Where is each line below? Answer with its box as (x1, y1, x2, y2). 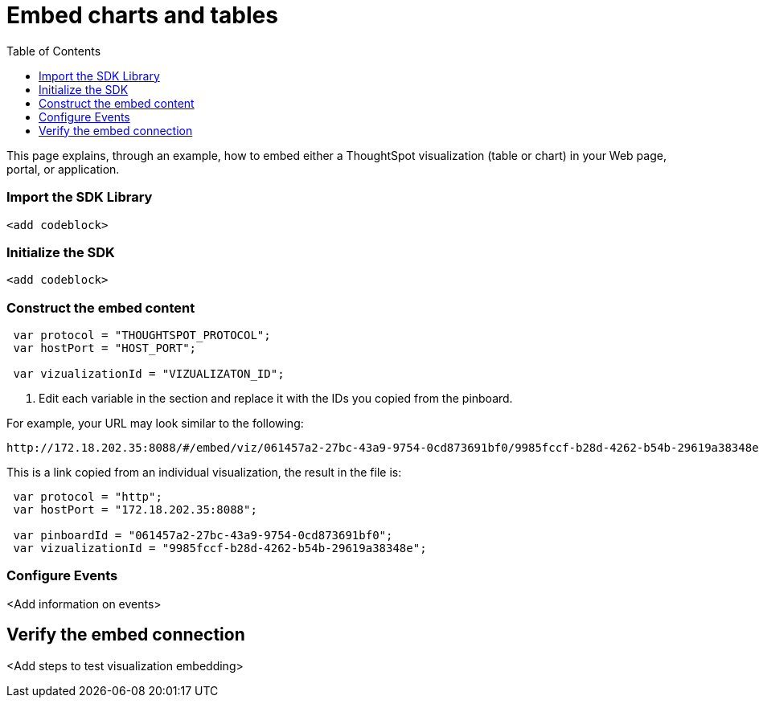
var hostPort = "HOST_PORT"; (13, 342, 197, 354)
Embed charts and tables (6, 2, 278, 29)
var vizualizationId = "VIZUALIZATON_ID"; (13, 367, 285, 380)
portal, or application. (6, 162, 120, 176)
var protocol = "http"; (13, 490, 162, 503)
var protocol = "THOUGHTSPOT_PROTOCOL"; (13, 329, 271, 342)
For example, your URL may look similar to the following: (6, 416, 304, 430)
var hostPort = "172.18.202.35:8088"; (13, 503, 257, 516)
